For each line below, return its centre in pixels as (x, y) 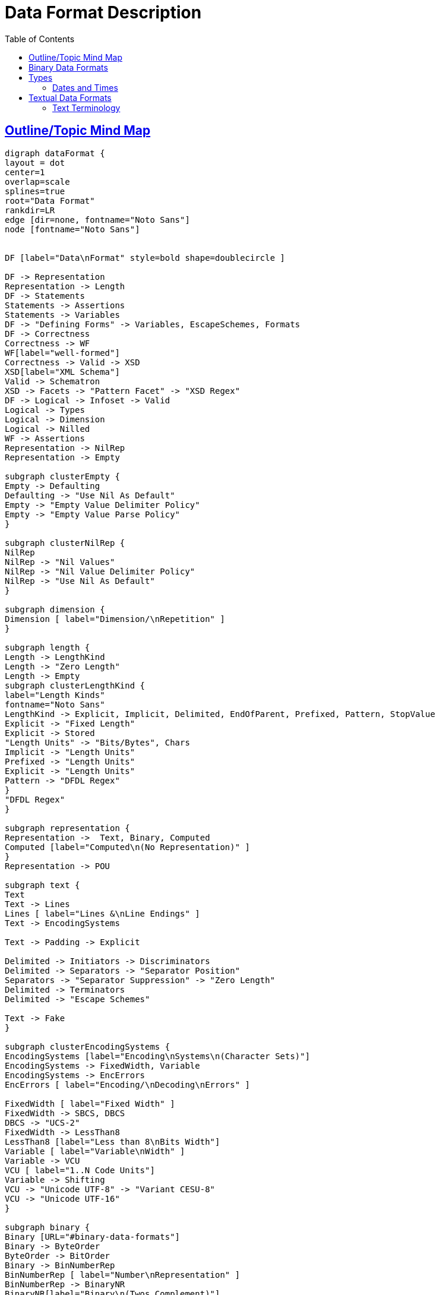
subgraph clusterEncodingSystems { (88, 1046)
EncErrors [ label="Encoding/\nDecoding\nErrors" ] (128, 1084)
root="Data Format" (50, 200)
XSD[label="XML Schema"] (62, 372)
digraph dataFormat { (55, 153)
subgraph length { (48, 647)
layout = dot (35, 162)
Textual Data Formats (70, 97)
